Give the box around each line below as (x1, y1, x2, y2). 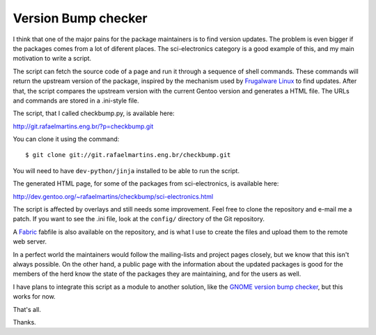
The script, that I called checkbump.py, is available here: (13, 109, 175, 118)
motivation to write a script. (13, 54, 92, 63)
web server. (13, 237, 47, 246)
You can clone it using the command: (13, 135, 120, 143)
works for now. (13, 292, 56, 301)
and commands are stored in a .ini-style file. (13, 96, 139, 105)
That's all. (13, 305, 41, 313)
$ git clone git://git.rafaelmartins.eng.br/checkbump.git (25, 151, 231, 159)
